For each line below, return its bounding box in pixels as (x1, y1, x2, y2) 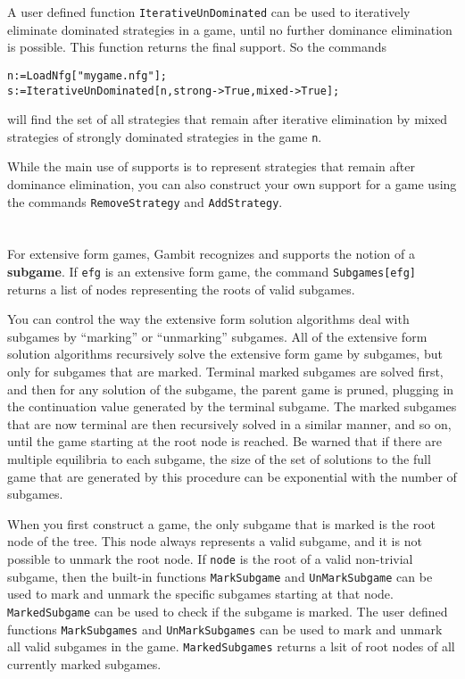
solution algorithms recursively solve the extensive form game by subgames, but (7, 344, 443, 363)
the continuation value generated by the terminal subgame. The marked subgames (7, 397, 457, 416)
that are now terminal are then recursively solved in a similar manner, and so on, (7, 414, 452, 433)
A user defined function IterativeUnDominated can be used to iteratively (7, 3, 411, 21)
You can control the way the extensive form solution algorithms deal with (7, 310, 410, 328)
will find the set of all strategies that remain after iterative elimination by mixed (7, 110, 448, 128)
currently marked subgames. (7, 654, 162, 673)
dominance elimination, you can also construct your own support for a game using (7, 175, 457, 193)
